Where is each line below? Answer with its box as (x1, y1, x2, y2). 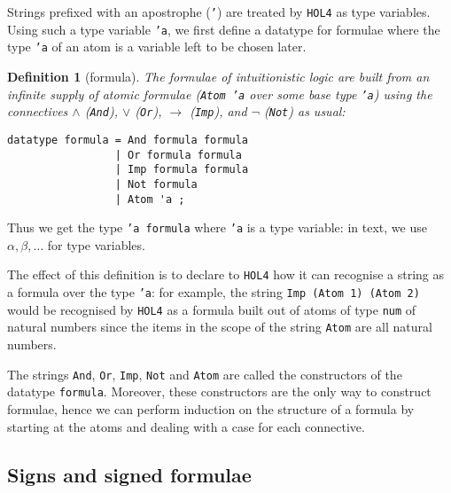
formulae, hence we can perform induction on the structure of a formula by (7, 399, 415, 418)
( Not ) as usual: (264, 102, 346, 121)
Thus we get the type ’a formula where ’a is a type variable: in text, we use (7, 218, 427, 237)
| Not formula (114, 177, 198, 191)
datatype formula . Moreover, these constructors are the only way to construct (7, 382, 432, 401)
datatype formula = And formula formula (7, 133, 249, 146)
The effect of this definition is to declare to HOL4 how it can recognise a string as (7, 265, 445, 284)
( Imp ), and (190, 102, 247, 121)
